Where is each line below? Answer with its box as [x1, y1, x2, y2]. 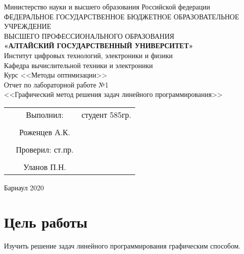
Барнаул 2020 [4, 182, 44, 192]
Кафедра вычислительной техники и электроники [4, 60, 153, 70]
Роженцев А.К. [19, 126, 71, 138]
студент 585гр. [81, 108, 132, 120]
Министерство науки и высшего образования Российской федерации [4, 1, 210, 11]
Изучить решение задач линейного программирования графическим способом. [4, 240, 241, 251]
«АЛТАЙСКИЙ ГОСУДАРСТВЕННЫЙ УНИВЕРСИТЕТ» [4, 40, 193, 51]
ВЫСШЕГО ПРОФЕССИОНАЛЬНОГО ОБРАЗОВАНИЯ [4, 30, 174, 41]
